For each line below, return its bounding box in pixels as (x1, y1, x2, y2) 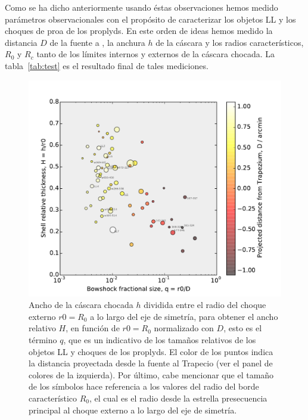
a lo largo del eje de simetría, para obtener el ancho (90, 310, 278, 322)
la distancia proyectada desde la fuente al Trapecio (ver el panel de (29, 357, 273, 369)
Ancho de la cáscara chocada (29, 298, 133, 311)
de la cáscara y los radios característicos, (155, 36, 304, 48)
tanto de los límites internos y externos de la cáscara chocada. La (36, 48, 275, 60)
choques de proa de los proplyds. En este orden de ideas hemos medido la (5, 24, 273, 37)
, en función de (66, 322, 120, 334)
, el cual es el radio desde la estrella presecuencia (89, 392, 267, 405)
